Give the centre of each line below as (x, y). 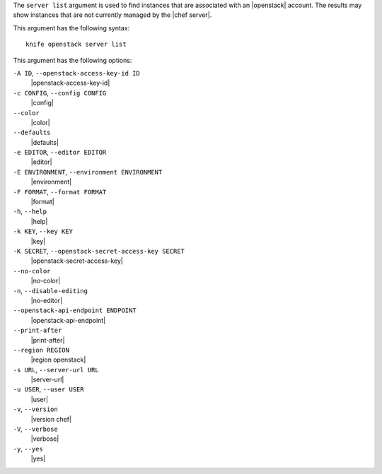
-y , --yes (28, 449)
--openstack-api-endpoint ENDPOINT (75, 310)
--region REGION (41, 350)
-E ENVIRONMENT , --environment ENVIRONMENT (88, 172)
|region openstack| (58, 360)
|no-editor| (47, 300)
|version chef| (51, 419)
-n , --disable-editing (51, 290)
